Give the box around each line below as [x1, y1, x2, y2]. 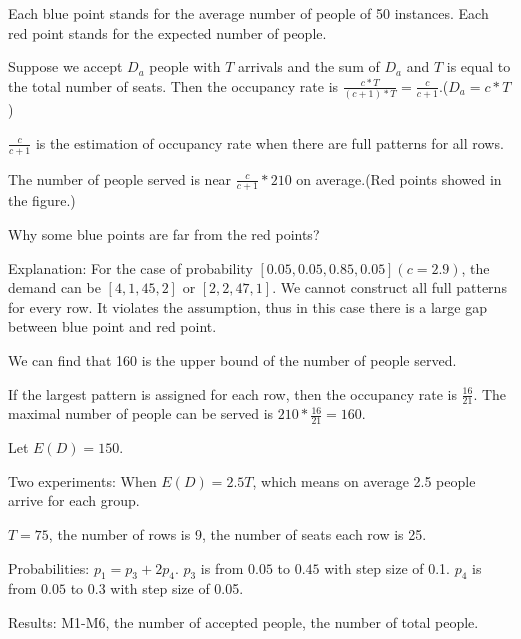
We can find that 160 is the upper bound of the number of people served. [8, 349, 457, 370]
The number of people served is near [8, 168, 232, 189]
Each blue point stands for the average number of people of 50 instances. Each [8, 3, 489, 23]
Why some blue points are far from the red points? [8, 224, 320, 244]
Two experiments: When [8, 470, 157, 491]
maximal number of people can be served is [8, 403, 274, 424]
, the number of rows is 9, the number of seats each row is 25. [48, 524, 427, 544]
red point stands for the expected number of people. [8, 22, 327, 43]
